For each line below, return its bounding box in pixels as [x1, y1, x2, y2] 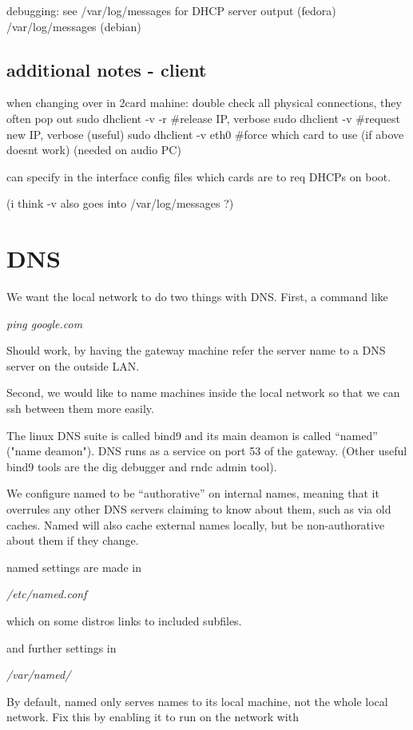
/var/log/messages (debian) [6, 18, 141, 34]
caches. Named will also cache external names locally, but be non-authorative [6, 516, 385, 533]
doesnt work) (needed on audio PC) [6, 141, 181, 158]
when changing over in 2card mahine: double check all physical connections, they [6, 94, 402, 111]
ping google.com [6, 315, 83, 331]
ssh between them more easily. [6, 400, 154, 417]
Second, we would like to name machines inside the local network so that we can [6, 384, 400, 401]
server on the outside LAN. [6, 357, 140, 374]
